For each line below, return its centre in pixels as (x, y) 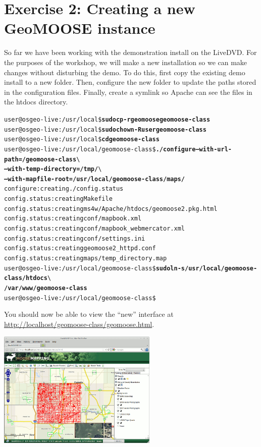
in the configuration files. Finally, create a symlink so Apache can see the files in (128, 92)
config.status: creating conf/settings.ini (75, 238)
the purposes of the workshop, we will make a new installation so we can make (126, 62)
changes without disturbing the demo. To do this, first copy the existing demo (125, 72)
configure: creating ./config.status (64, 189)
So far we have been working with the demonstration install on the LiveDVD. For (130, 52)
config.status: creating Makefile (58, 199)
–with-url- (214, 149)
